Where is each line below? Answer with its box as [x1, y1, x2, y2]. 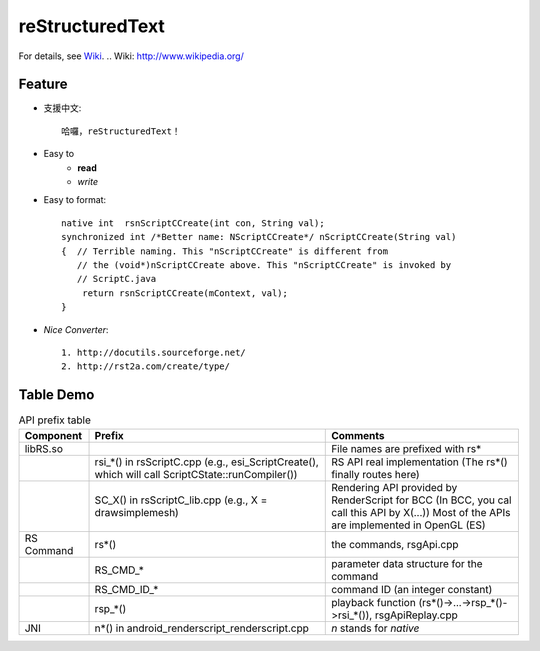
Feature [18, 76, 68, 93]
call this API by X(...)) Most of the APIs [331, 505, 511, 519]
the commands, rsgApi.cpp [331, 537, 459, 551]
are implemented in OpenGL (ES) [331, 518, 486, 532]
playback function [331, 595, 417, 609]
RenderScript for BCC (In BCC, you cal [331, 493, 512, 507]
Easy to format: [43, 194, 107, 206]
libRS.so [24, 441, 64, 455]
